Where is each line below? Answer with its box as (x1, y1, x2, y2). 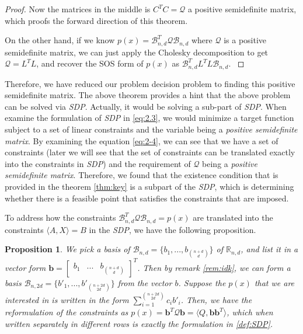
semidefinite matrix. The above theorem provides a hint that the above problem (5, 89, 291, 101)
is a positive (224, 34, 267, 46)
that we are (254, 276, 295, 288)
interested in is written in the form (5, 293, 129, 305)
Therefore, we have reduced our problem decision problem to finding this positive (5, 77, 295, 89)
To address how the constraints (5, 211, 116, 224)
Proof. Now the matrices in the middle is (5, 3, 151, 15)
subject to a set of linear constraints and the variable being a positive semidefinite (5, 123, 298, 135)
